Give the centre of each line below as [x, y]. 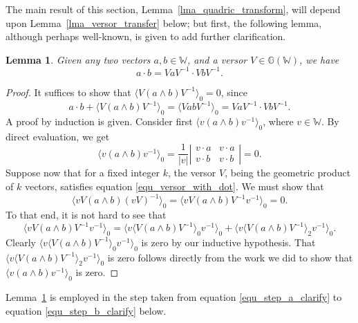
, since [234, 92]
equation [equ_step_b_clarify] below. [86, 310]
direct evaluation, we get [58, 136]
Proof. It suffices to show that [68, 92]
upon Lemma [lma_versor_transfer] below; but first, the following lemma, [164, 22]
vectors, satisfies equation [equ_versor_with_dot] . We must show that [174, 186]
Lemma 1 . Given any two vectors [78, 59]
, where [278, 121]
